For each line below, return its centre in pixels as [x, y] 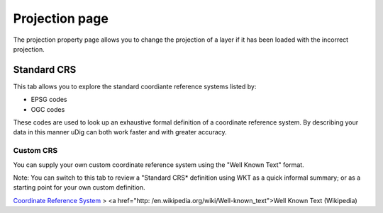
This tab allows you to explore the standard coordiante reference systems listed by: [135, 86]
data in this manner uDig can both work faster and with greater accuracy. [120, 132]
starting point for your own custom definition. [79, 188]
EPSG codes [49, 100]
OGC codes [48, 109]
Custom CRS [35, 151]
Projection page [61, 18]
